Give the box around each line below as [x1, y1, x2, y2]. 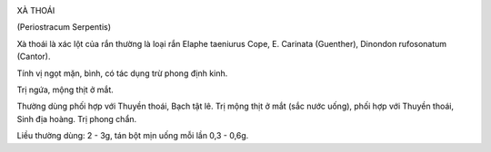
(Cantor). [16, 51, 51, 62]
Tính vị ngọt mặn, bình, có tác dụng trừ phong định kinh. [16, 68, 228, 79]
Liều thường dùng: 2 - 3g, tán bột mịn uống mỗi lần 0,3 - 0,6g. [16, 130, 249, 141]
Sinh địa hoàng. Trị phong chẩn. [16, 113, 137, 124]
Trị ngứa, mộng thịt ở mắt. [16, 84, 114, 95]
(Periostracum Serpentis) [16, 22, 112, 33]
